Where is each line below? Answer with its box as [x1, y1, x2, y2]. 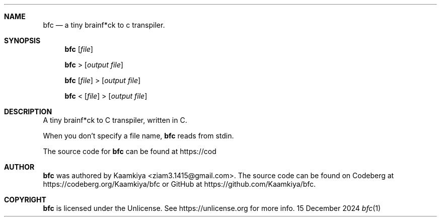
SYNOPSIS [4, 36, 41, 45]
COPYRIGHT [4, 195, 46, 204]
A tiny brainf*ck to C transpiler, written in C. [43, 116, 187, 124]
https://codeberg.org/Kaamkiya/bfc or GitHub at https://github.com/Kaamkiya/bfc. [43, 180, 316, 188]
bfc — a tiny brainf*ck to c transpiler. [43, 21, 165, 29]
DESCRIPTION [4, 107, 52, 116]
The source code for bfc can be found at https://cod [43, 147, 216, 156]
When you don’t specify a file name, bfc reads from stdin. [43, 131, 234, 140]
